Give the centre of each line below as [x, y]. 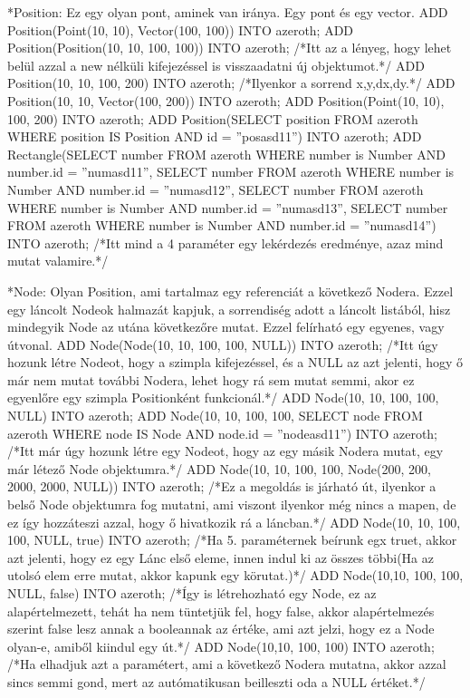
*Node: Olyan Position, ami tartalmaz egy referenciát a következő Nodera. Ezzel [230, 291]
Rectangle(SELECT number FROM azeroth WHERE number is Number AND [227, 154]
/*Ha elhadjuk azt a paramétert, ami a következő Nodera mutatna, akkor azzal [227, 664]
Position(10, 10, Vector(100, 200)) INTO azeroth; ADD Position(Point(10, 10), [226, 100]
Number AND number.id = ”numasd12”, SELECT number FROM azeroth [216, 189]
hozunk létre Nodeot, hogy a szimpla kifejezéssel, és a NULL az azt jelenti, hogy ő [235, 362]
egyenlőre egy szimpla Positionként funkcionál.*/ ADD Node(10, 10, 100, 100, [223, 397]
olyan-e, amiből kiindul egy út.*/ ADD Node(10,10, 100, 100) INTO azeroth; [221, 646]
